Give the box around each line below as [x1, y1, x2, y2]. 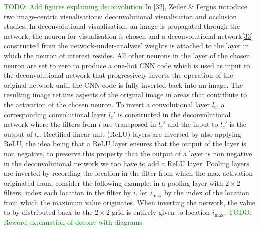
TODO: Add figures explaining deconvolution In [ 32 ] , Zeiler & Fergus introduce [4, 1, 247, 11]
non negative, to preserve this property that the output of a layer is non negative [4, 148, 252, 158]
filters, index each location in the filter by [4, 187, 131, 198]
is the [229, 119, 246, 129]
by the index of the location [164, 187, 249, 198]
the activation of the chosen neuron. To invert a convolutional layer [4, 99, 210, 109]
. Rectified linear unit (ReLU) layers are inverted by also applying [39, 128, 241, 139]
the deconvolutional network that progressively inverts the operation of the [4, 70, 233, 80]
